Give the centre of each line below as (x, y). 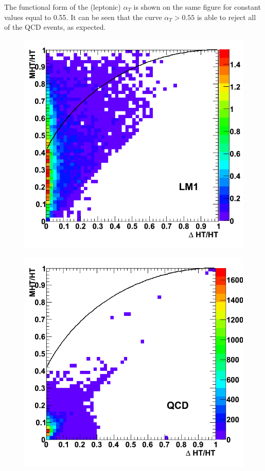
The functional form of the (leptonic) (63, 7)
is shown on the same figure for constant (197, 7)
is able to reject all (226, 17)
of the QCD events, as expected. (55, 27)
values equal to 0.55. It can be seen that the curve (83, 17)
